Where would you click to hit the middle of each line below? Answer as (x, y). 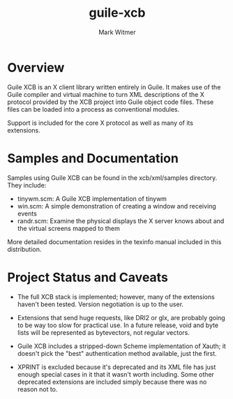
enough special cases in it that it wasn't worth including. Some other (116, 374)
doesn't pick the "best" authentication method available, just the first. (117, 353)
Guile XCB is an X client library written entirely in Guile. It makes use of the (114, 87)
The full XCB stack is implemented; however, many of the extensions (116, 296)
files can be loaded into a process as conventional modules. (93, 109)
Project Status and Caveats (88, 277)
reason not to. (37, 389)
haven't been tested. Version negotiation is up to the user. (100, 304)
